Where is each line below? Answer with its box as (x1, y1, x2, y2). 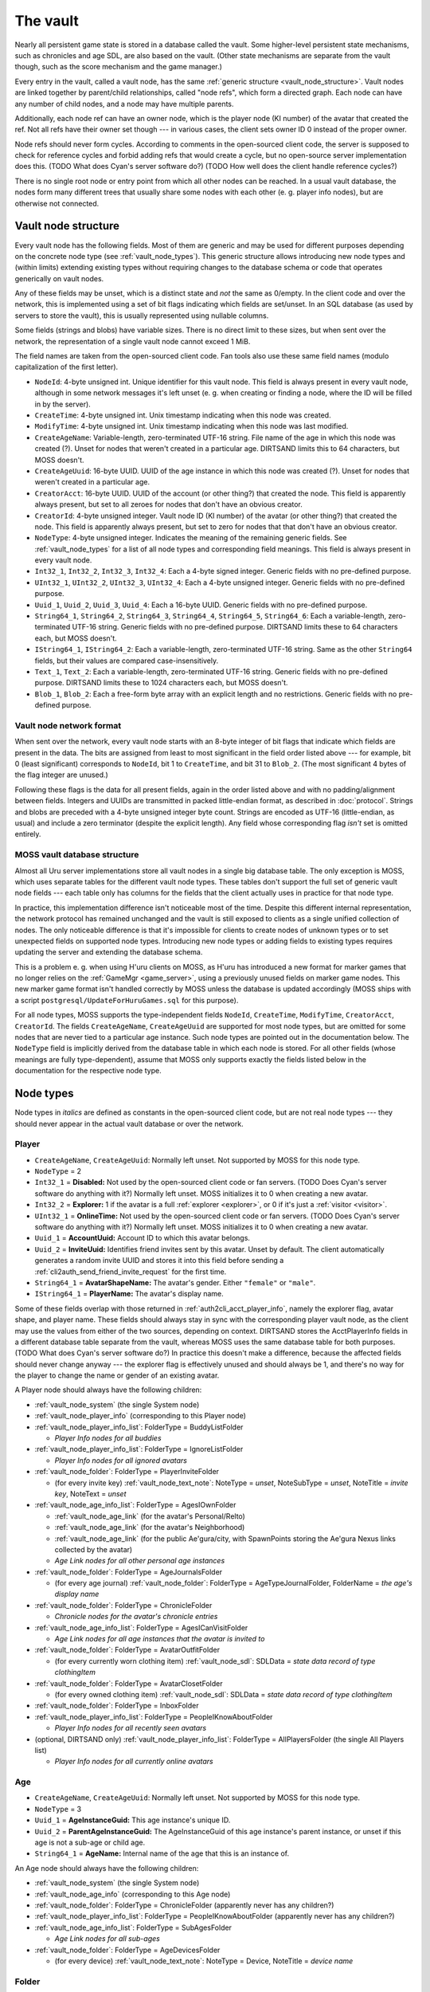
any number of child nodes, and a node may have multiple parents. (14, 99, 234, 108)
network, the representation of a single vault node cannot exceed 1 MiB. (14, 336, 251, 346)
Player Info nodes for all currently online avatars (54, 1757, 214, 1767)
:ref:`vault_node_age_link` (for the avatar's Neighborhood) (54, 1523, 245, 1532)
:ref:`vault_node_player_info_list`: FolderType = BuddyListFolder (34, 1422, 244, 1432)
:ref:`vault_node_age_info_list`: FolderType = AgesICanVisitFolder (34, 1622, 248, 1633)
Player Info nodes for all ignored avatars (54, 1455, 187, 1465)
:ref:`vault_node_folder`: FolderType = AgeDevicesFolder (34, 1945, 221, 1955)
